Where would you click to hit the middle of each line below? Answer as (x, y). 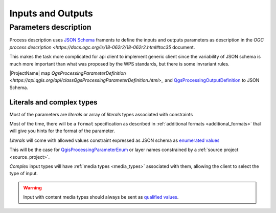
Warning (32, 187)
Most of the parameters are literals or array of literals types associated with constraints (101, 114)
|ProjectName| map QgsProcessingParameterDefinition (68, 73)
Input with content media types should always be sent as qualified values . (101, 197)
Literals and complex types (53, 102)
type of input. (24, 174)
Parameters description (50, 27)
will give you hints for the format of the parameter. (62, 131)
